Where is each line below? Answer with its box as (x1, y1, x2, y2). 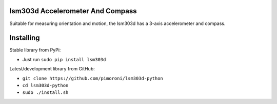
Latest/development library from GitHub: (9, 66, 95, 72)
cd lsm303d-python (22, 82, 69, 88)
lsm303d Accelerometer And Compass (9, 7, 137, 15)
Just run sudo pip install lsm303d (22, 56, 106, 62)
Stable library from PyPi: (9, 47, 61, 53)
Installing (9, 34, 41, 42)
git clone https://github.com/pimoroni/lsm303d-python (22, 75, 164, 81)
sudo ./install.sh (22, 90, 69, 95)
